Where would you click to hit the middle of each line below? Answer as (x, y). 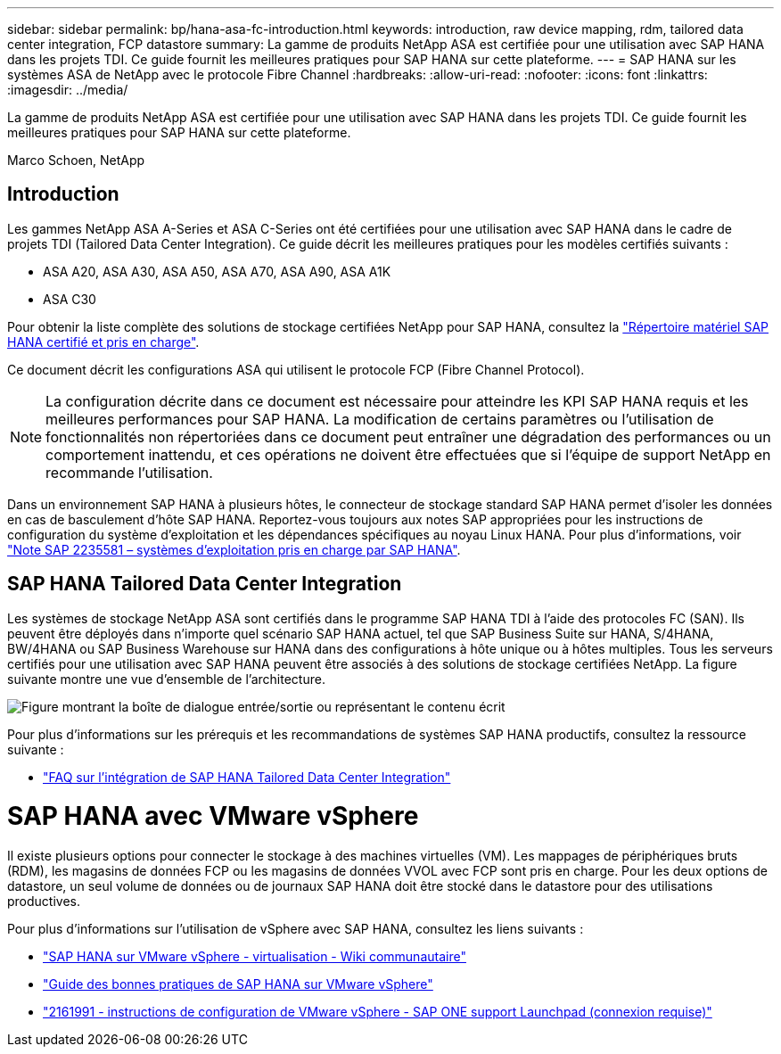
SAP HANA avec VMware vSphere (213, 816)
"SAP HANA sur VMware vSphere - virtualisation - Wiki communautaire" (255, 957)
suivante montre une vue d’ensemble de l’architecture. (166, 679)
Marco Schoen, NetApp (76, 160)
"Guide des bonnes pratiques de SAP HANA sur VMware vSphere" (238, 984)
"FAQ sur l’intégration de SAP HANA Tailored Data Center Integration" (247, 777)
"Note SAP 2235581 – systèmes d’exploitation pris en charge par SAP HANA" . (234, 549)
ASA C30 (70, 299)
